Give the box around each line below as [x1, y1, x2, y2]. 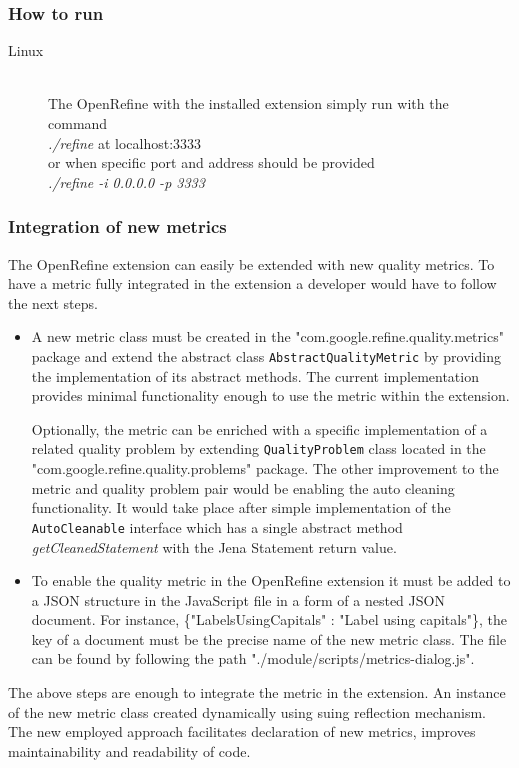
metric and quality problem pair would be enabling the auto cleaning [31, 477, 455, 498]
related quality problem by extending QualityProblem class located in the [31, 438, 486, 459]
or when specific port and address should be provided [48, 152, 375, 173]
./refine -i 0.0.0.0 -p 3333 [48, 171, 205, 192]
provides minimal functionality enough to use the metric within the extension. [31, 385, 510, 406]
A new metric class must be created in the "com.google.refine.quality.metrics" [31, 326, 504, 347]
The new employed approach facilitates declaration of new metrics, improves [8, 721, 476, 742]
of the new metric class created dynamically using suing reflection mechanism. [8, 701, 487, 722]
